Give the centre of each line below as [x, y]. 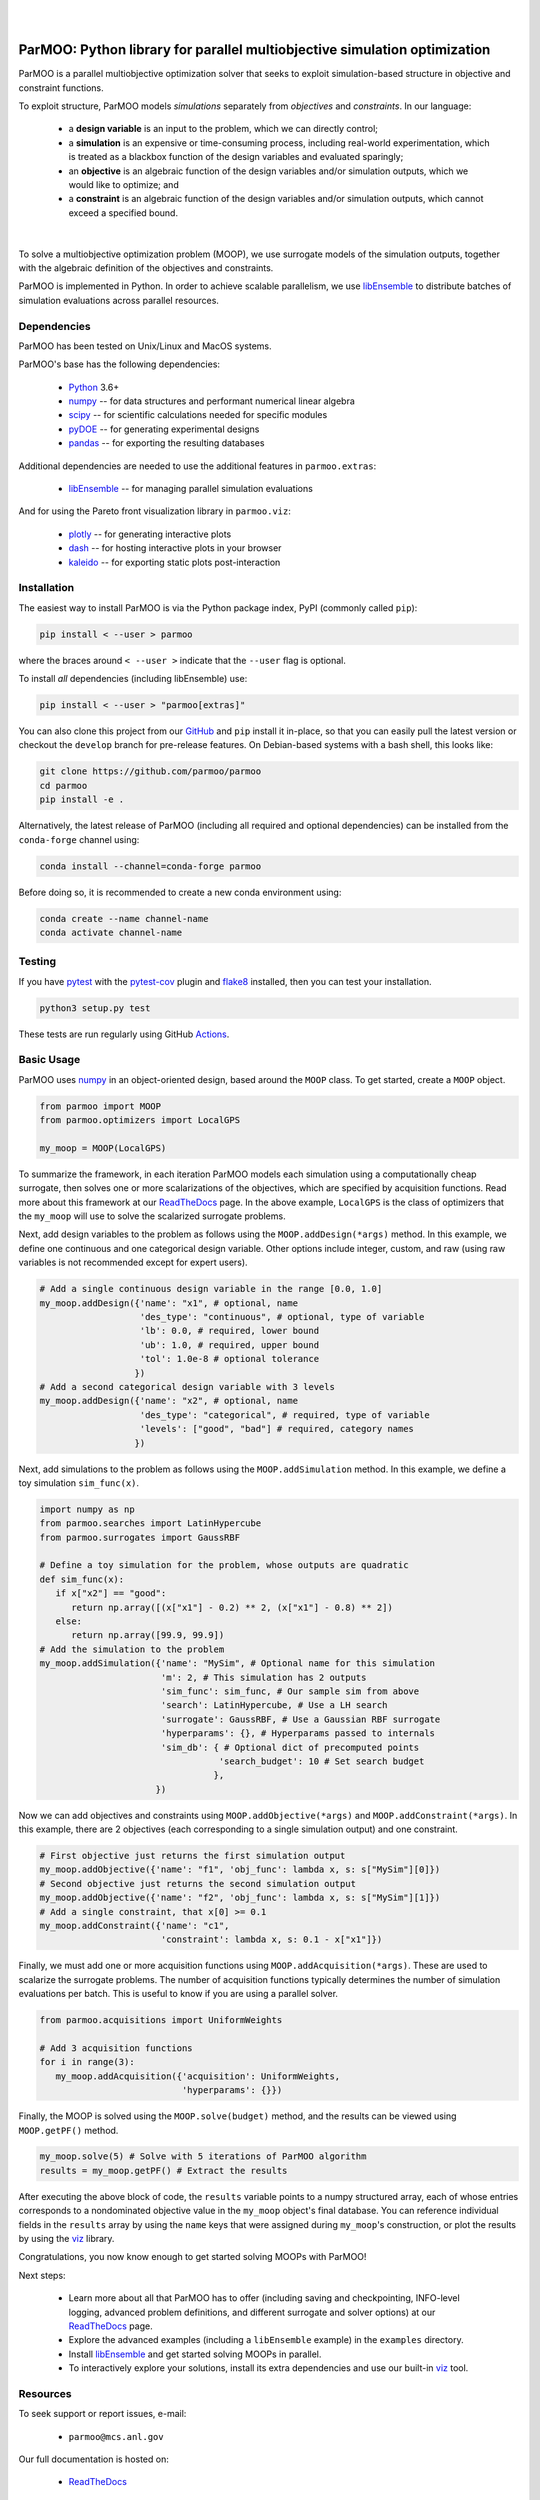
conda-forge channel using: [79, 839]
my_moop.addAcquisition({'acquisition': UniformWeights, [198, 2076]
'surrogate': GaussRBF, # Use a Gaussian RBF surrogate [300, 1719]
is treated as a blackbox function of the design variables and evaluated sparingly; [236, 157]
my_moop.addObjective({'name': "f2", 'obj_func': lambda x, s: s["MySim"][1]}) [240, 1898]
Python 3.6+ [94, 387]
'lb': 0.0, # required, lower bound [229, 1331]
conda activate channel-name [111, 932]
